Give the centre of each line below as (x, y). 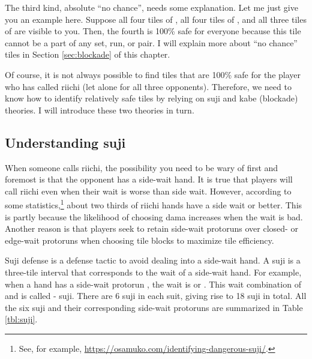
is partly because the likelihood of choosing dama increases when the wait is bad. (154, 216)
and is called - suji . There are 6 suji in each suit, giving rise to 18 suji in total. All (156, 296)
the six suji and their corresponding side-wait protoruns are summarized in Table (154, 307)
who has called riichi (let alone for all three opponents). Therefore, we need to (148, 86)
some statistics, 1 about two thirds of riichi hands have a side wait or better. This (154, 204)
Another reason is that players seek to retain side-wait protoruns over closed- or (151, 228)
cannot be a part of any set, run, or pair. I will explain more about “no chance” (151, 42)
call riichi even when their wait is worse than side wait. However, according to (148, 191)
